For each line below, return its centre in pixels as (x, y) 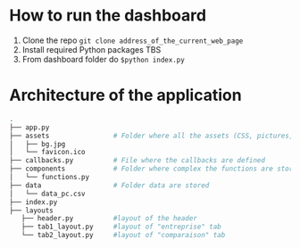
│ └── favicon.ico (48, 153)
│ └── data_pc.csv (48, 194)
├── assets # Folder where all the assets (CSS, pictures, (151, 136)
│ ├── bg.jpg (37, 144)
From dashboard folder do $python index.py (103, 59)
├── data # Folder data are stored (109, 185)
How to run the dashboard (108, 16)
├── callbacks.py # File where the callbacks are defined (137, 161)
